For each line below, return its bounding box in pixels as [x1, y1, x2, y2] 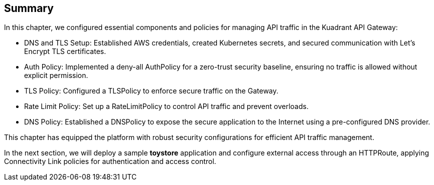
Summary [4, 2, 54, 14]
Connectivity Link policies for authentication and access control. [4, 157, 216, 166]
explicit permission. [24, 71, 88, 80]
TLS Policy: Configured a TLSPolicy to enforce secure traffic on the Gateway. [24, 86, 278, 95]
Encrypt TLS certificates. [24, 47, 106, 56]
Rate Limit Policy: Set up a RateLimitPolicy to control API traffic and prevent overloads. [24, 102, 309, 111]
